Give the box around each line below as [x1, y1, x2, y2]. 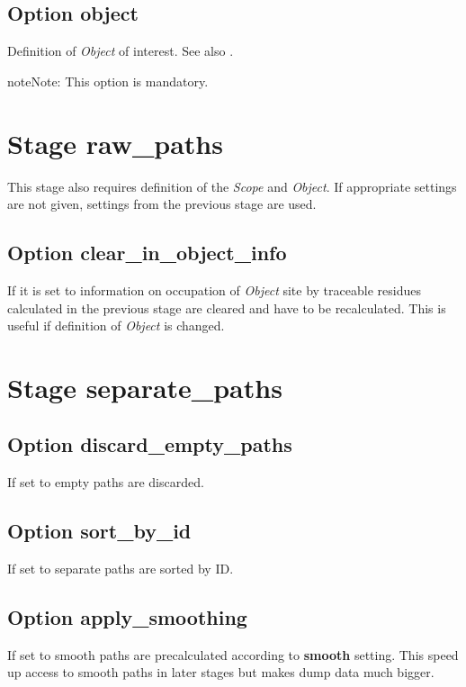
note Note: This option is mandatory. [7, 71, 209, 90]
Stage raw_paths [7, 124, 223, 161]
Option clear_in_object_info [7, 239, 287, 267]
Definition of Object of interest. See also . [7, 41, 234, 60]
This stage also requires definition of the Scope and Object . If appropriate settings [7, 176, 457, 195]
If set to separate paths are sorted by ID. [7, 559, 234, 578]
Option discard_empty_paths [7, 430, 292, 458]
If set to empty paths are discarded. [7, 473, 204, 492]
